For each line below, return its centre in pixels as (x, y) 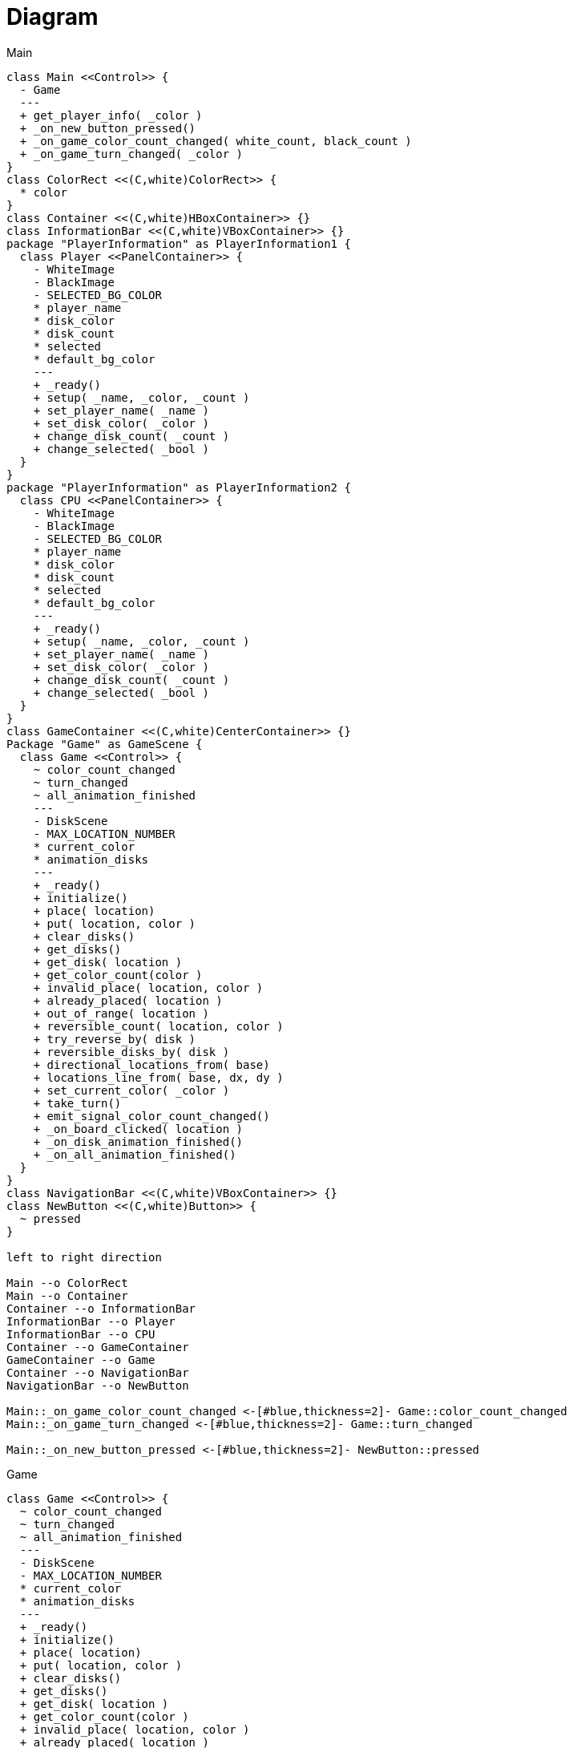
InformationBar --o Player (91, 1321)
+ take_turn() (77, 1103)
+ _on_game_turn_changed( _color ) (131, 154)
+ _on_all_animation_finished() (135, 1154)
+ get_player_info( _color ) (111, 115)
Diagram (52, 17)
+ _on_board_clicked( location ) (138, 1129)
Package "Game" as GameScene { (105, 744)
